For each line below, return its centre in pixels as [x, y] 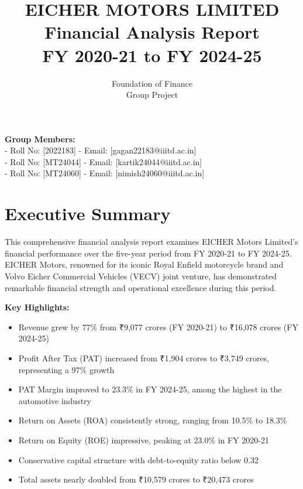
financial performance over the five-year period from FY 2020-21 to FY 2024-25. [148, 253]
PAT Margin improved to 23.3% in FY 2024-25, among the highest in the [150, 389]
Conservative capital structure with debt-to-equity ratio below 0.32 [138, 459]
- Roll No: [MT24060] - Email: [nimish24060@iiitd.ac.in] [105, 173]
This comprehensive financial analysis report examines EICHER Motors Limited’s [151, 242]
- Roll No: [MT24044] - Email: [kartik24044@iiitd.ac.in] [104, 161]
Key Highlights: [37, 307]
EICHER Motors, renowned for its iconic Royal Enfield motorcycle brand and [144, 264]
